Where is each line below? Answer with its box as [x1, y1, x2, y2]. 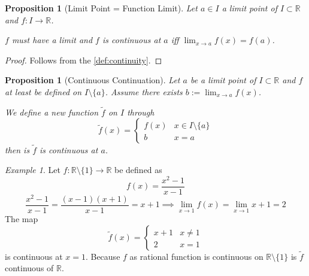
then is [5, 143, 30, 156]
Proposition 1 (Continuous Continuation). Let [5, 74, 180, 86]
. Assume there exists [105, 85, 183, 98]
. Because [85, 250, 120, 262]
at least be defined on [5, 85, 82, 98]
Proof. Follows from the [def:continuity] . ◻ [5, 53, 162, 66]
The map [5, 213, 38, 225]
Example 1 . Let [5, 163, 60, 176]
